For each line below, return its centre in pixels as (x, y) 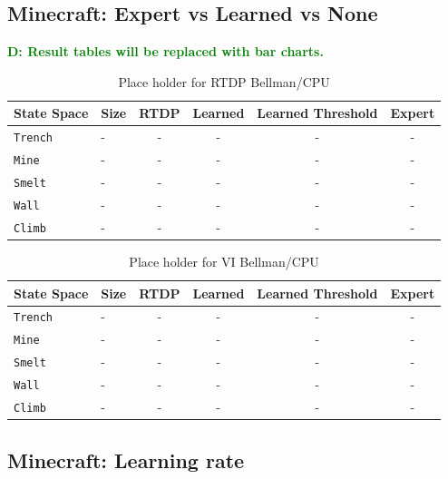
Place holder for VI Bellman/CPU (224, 262)
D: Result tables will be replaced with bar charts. (166, 51)
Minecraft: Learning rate (126, 459)
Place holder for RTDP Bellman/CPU (224, 81)
